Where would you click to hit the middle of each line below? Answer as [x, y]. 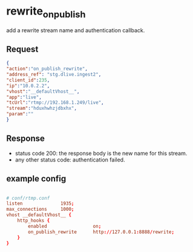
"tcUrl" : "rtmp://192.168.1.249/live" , [55, 103]
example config [36, 179]
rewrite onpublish [46, 12]
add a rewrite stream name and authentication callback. [76, 30]
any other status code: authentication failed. [70, 160]
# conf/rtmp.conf [28, 198]
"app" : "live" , [24, 97]
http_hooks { [34, 221]
